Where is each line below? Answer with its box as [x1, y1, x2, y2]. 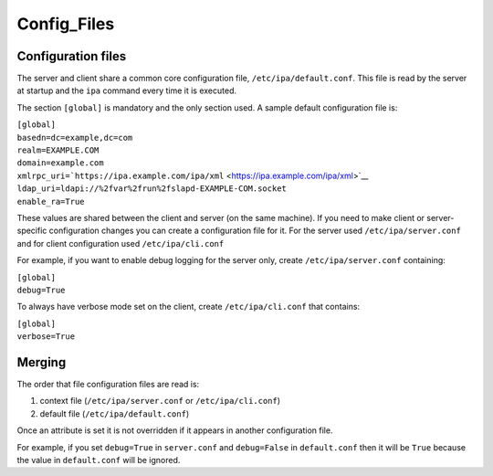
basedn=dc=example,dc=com [16, 132, 133, 143]
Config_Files [16, 14, 115, 34]
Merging [16, 354, 67, 370]
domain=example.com [16, 158, 104, 168]
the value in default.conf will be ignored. [16, 454, 181, 465]
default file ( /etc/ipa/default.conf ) [39, 407, 190, 419]
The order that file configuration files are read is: [16, 379, 200, 389]
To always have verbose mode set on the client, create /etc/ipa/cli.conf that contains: [16, 301, 361, 312]
